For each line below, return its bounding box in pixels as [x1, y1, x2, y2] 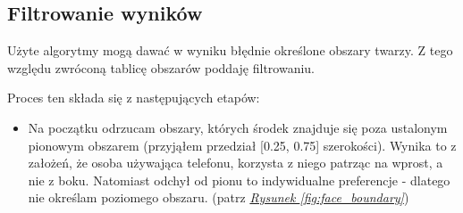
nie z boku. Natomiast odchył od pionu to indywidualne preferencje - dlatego [28, 170, 450, 189]
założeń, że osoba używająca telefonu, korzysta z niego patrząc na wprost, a [28, 153, 443, 172]
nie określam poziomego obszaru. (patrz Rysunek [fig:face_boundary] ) [28, 188, 409, 207]
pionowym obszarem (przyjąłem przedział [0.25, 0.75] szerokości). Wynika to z [28, 135, 457, 154]
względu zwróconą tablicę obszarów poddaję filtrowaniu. [7, 58, 315, 77]
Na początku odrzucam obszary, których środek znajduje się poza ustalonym [28, 118, 448, 136]
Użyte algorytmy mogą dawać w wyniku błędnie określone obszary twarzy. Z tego [7, 41, 453, 60]
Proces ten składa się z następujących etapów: [7, 88, 260, 107]
